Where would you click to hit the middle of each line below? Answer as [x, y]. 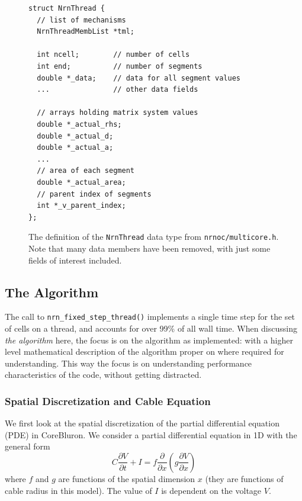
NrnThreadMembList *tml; [86, 32]
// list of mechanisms [81, 20]
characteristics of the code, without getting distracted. [103, 375]
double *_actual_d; [75, 136]
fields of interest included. [75, 260]
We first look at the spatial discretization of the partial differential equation [142, 423]
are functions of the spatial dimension [127, 478]
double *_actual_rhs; [79, 124]
